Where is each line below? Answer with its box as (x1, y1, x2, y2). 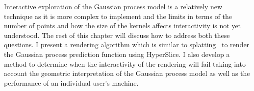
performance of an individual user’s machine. (4, 77, 139, 88)
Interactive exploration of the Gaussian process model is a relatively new (4, 1, 223, 11)
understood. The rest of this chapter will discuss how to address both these (4, 30, 230, 40)
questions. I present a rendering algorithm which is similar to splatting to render (4, 39, 250, 50)
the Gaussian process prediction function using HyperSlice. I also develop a (4, 49, 230, 59)
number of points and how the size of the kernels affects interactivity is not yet (4, 20, 241, 31)
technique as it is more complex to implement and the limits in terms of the (4, 11, 232, 21)
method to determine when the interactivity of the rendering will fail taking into (4, 58, 246, 69)
